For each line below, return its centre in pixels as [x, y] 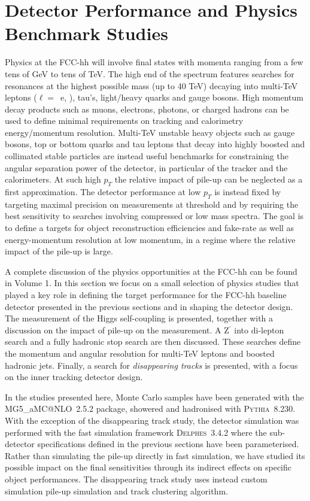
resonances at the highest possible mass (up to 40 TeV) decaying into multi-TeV [151, 85]
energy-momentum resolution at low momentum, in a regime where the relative [150, 239]
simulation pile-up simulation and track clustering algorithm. [116, 491]
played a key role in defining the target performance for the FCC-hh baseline [146, 294]
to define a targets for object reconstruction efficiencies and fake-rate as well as [150, 228]
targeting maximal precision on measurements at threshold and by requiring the [152, 204]
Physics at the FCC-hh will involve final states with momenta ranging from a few [154, 62]
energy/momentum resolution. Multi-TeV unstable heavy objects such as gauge [150, 132]
